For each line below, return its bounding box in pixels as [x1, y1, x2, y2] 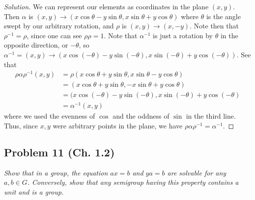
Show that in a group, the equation [4, 167, 108, 177]
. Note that [104, 30, 138, 40]
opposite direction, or [4, 40, 68, 50]
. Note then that [190, 21, 239, 31]
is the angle [206, 11, 241, 21]
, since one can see [27, 30, 82, 40]
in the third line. [186, 111, 236, 121]
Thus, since [4, 121, 38, 131]
